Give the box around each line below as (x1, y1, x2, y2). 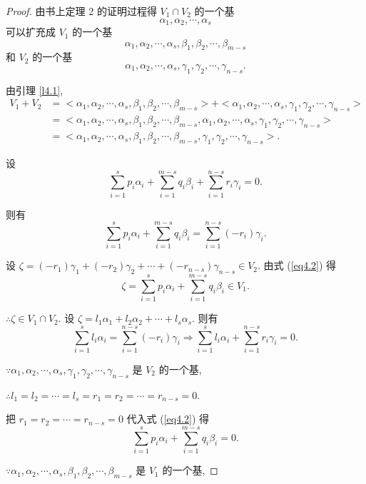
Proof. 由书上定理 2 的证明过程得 (6, 4, 157, 18)
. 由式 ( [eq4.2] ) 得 (258, 258, 337, 273)
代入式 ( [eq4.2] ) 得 (126, 411, 210, 426)
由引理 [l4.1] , (6, 82, 63, 97)
